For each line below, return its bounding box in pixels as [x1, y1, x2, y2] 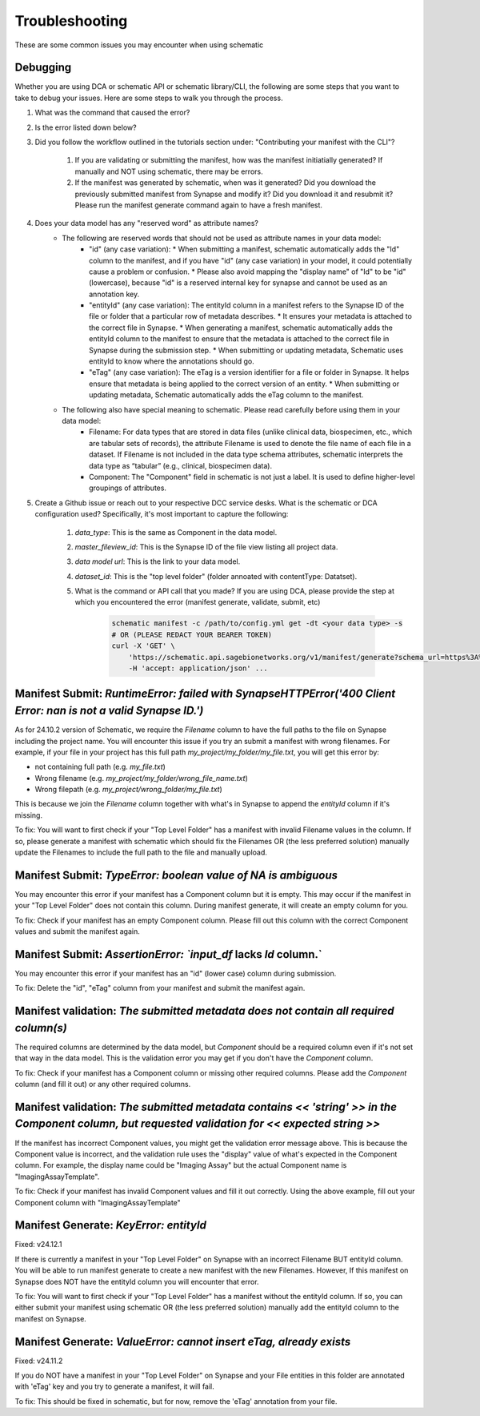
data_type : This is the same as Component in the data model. [74, 527, 278, 537]
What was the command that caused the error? [34, 108, 190, 118]
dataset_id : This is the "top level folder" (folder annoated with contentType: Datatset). [74, 571, 358, 581]
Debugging [14, 61, 72, 74]
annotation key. [89, 289, 140, 299]
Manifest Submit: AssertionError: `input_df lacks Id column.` [14, 947, 323, 961]
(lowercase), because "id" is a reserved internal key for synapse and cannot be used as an [89, 278, 388, 288]
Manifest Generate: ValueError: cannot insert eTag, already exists [14, 1334, 351, 1349]
